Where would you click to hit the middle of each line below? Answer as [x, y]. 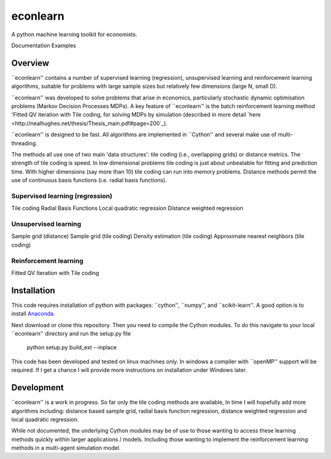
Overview [30, 63]
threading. [24, 143]
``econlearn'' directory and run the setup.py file [71, 334]
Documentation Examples [44, 45]
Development [38, 388]
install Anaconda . [33, 314]
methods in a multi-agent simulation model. [66, 448]
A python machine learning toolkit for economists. [74, 34]
